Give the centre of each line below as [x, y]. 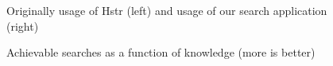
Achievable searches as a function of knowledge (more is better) [161, 52]
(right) [23, 26]
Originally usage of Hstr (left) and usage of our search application [167, 10]
